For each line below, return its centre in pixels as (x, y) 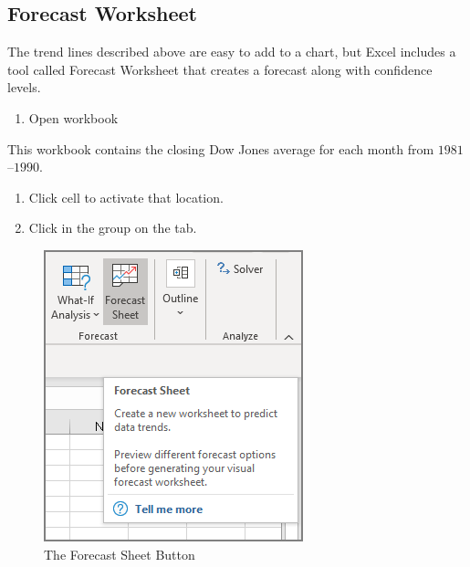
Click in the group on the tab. (113, 228)
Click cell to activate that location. (126, 197)
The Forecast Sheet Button (120, 554)
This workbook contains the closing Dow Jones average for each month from (221, 148)
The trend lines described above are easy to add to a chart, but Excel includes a (232, 52)
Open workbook (73, 117)
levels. (24, 87)
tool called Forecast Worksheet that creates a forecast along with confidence (220, 69)
